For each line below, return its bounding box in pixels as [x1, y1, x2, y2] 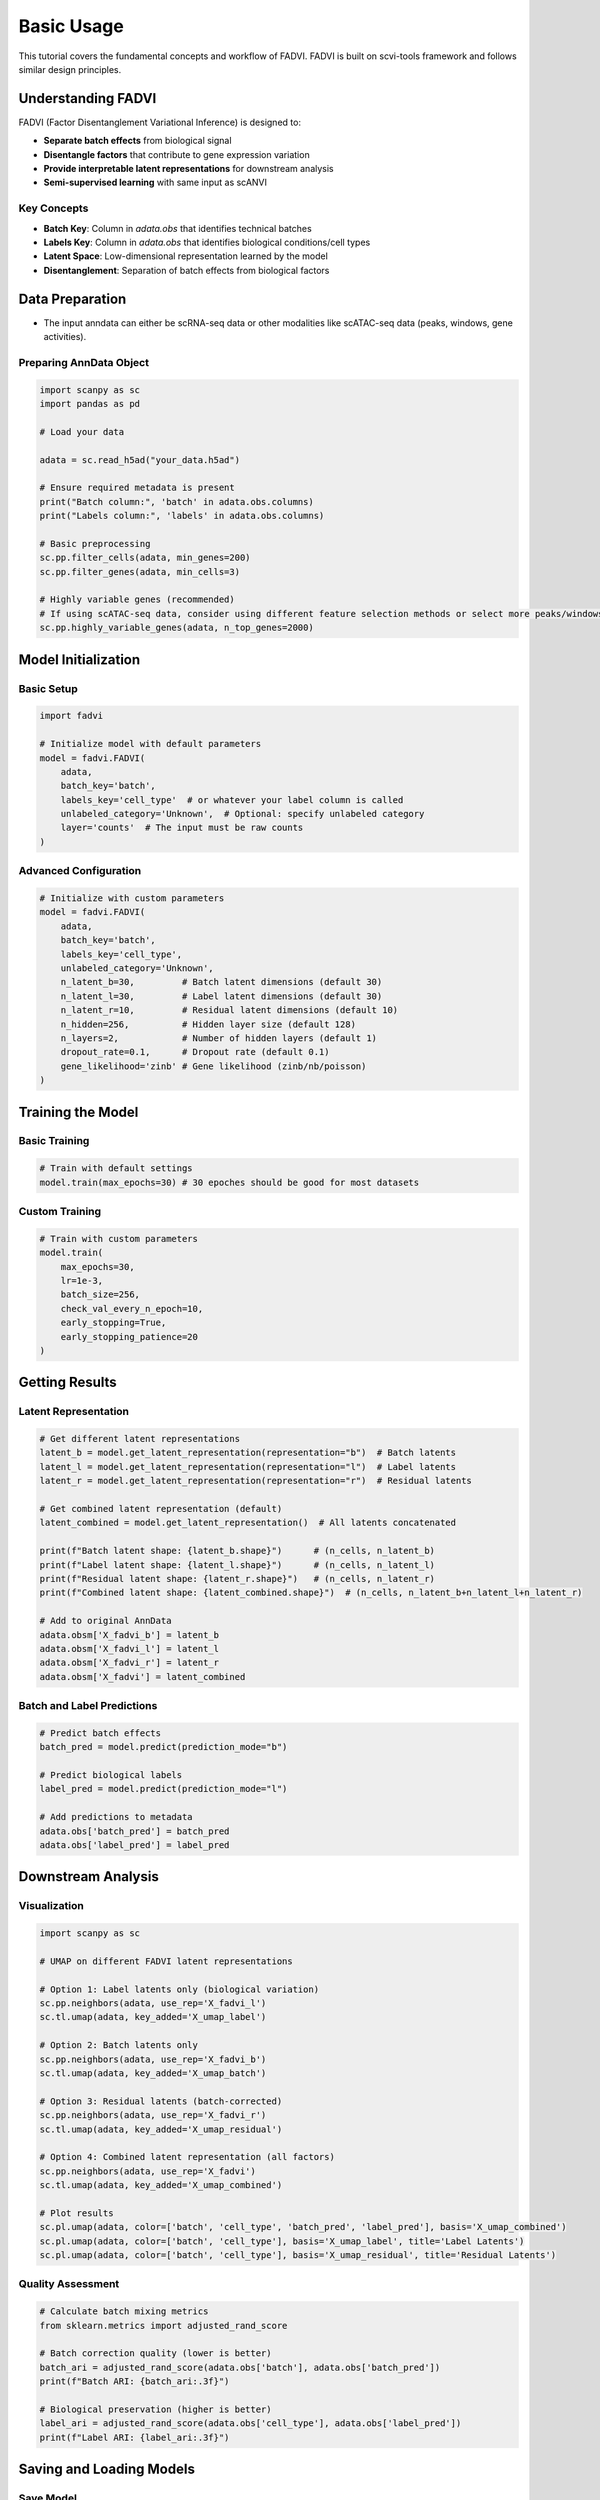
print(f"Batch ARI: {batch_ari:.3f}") [39, 2376, 230, 2387]
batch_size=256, [60, 1289, 140, 1300]
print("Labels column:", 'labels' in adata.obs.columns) [39, 510, 325, 522]
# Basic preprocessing [39, 538, 151, 549]
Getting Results [18, 1374, 117, 1391]
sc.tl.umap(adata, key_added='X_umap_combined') [39, 2180, 283, 2191]
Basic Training [18, 1134, 90, 1148]
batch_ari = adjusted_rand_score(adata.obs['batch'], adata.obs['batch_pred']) [39, 2361, 441, 2373]
